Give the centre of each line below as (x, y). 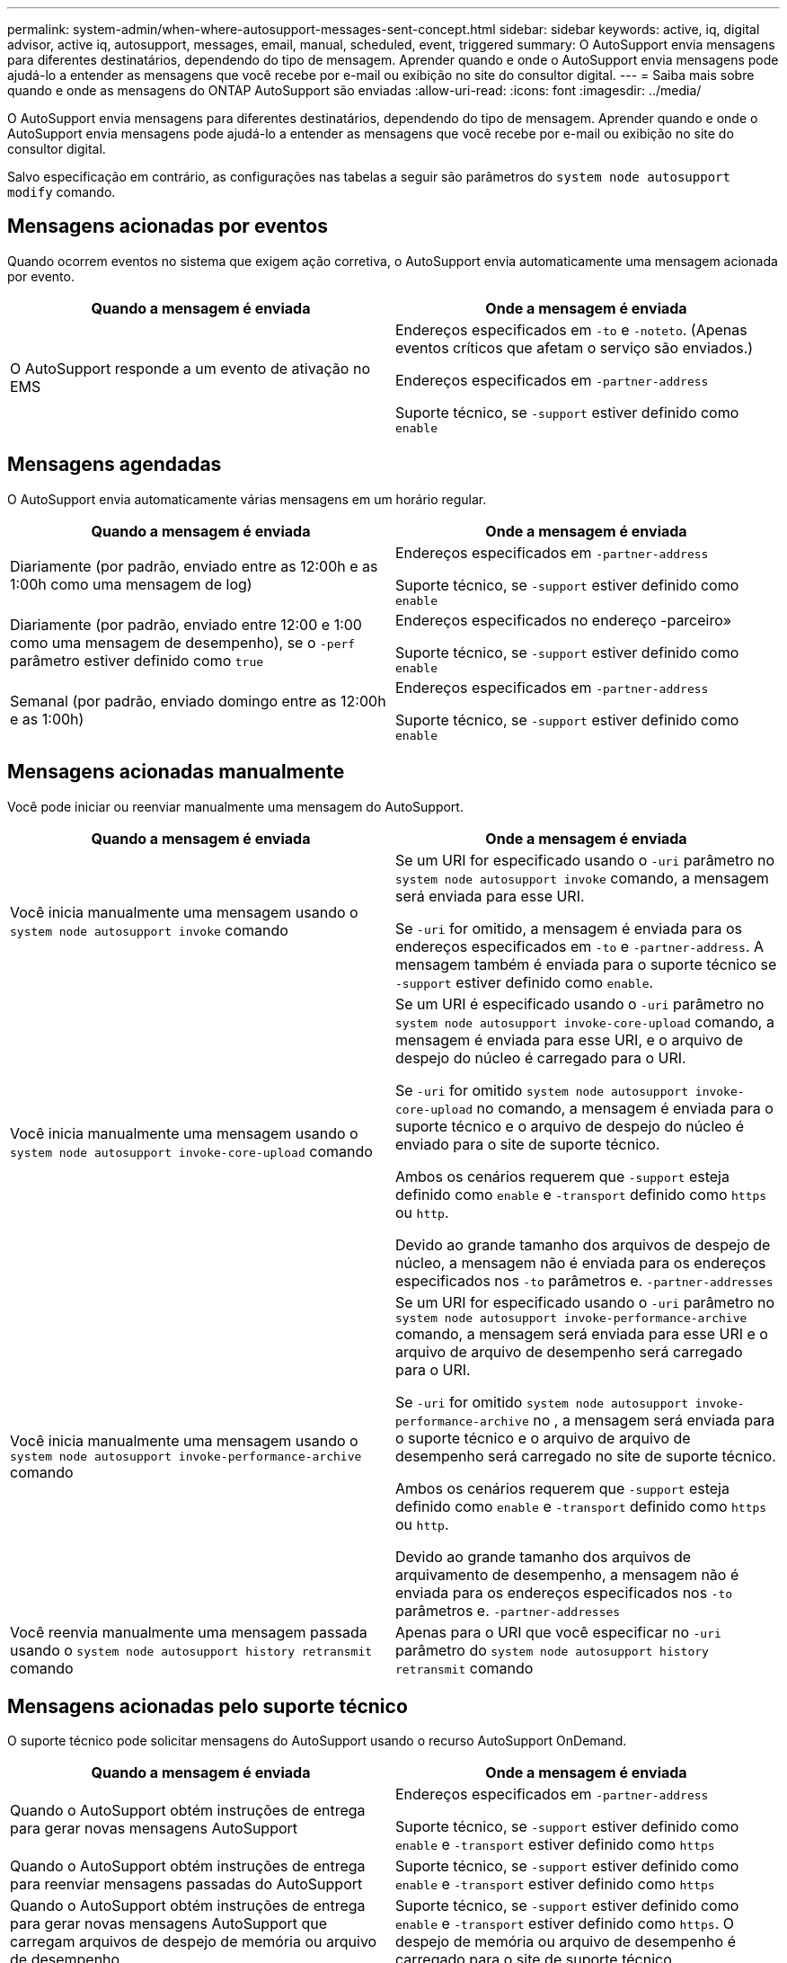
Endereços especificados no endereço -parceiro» (564, 620)
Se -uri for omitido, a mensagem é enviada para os (569, 928)
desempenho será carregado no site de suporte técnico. (586, 1456)
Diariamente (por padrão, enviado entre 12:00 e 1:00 (186, 625)
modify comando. (62, 192)
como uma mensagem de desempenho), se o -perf (183, 643)
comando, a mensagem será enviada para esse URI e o (582, 1333)
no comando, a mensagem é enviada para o (625, 1108)
